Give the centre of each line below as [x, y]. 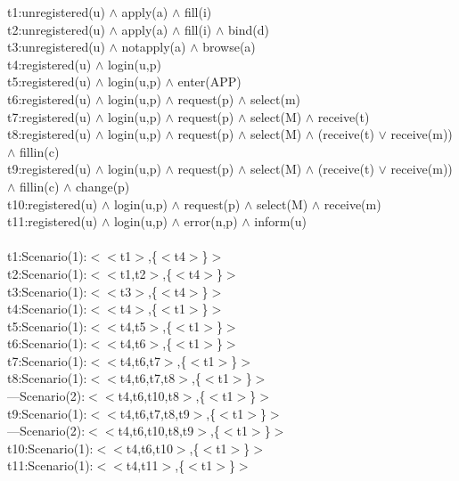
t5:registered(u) [49, 82]
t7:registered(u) [49, 116]
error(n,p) [211, 221]
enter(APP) [209, 82]
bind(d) [248, 29]
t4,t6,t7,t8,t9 [155, 413]
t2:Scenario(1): [47, 273]
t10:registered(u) [53, 204]
